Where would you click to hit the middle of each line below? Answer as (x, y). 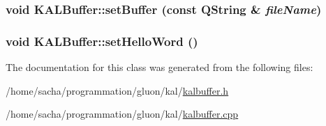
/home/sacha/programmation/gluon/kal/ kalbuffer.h (117, 90)
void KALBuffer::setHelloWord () (102, 41)
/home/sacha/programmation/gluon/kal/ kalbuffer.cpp (122, 114)
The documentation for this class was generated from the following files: (160, 67)
